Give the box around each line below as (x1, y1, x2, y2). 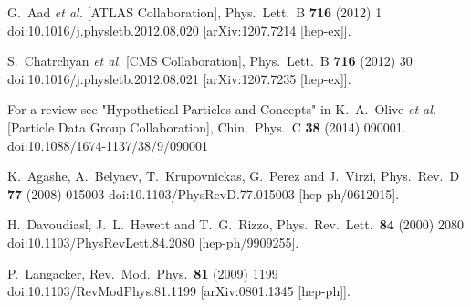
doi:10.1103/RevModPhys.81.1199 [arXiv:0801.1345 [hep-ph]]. (7, 281, 351, 301)
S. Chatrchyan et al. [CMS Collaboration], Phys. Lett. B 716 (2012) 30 (7, 51, 413, 70)
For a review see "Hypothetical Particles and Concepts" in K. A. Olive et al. (7, 100, 437, 119)
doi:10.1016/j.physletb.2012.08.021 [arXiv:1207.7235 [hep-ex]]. (7, 69, 351, 88)
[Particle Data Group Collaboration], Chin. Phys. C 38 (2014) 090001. (7, 117, 406, 136)
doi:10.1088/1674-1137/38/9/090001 (7, 135, 209, 154)
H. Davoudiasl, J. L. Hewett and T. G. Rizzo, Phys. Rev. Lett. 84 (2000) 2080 (7, 215, 464, 234)
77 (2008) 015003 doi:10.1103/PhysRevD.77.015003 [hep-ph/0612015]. (7, 184, 400, 203)
